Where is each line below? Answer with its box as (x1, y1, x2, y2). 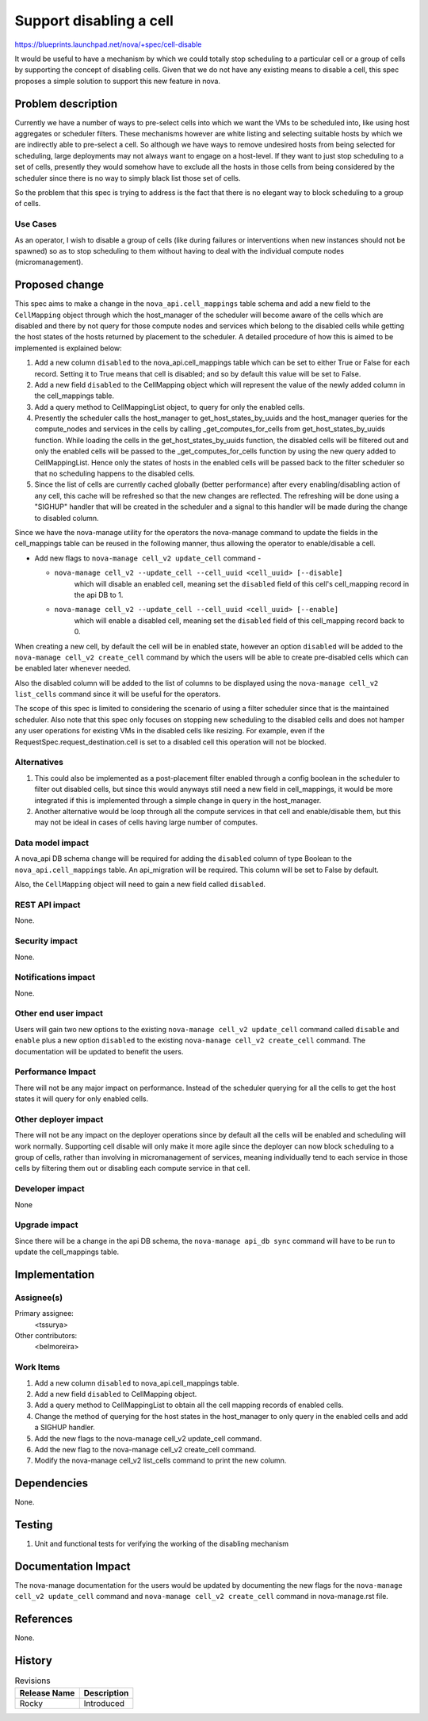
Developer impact (14, 1184, 85, 1195)
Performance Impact (14, 1066, 97, 1077)
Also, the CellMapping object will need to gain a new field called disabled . (14, 880, 266, 889)
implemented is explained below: (14, 343, 122, 353)
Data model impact (14, 837, 90, 848)
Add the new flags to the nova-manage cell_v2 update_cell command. (34, 1433, 262, 1443)
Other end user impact (14, 1008, 103, 1019)
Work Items (14, 1362, 60, 1373)
